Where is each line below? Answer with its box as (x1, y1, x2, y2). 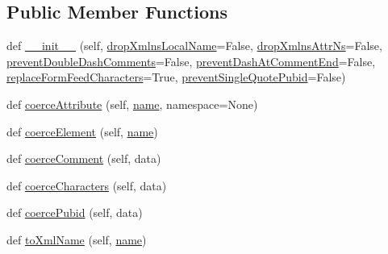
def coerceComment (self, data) (6, 150, 161, 167)
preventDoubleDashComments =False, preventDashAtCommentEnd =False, (6, 52, 376, 69)
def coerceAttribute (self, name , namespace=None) (6, 95, 258, 112)
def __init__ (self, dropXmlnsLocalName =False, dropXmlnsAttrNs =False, (6, 37, 382, 54)
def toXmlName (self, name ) (6, 231, 147, 248)
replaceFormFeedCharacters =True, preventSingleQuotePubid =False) (6, 69, 346, 85)
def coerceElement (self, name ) (6, 123, 158, 139)
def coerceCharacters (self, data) (6, 177, 167, 194)
